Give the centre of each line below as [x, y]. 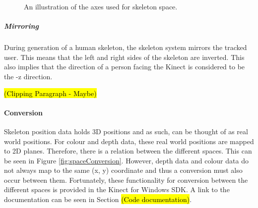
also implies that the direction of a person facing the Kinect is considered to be [125, 67]
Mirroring [22, 26]
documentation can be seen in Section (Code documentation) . [98, 199]
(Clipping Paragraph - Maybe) [50, 93]
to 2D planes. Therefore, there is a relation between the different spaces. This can [128, 151]
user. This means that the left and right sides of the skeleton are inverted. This [124, 57]
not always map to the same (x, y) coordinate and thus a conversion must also [123, 170]
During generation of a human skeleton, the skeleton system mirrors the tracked [126, 47]
